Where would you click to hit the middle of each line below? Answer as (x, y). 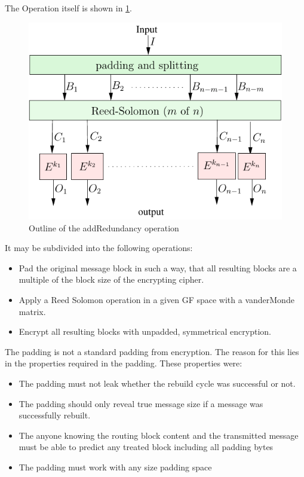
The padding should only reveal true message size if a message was (141, 403)
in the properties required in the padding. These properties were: (124, 363)
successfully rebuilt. (55, 415)
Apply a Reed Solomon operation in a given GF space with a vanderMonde (156, 299)
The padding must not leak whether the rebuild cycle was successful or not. (157, 383)
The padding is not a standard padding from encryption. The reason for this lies (152, 351)
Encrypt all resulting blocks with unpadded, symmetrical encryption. (145, 331)
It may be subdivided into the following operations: (99, 248)
